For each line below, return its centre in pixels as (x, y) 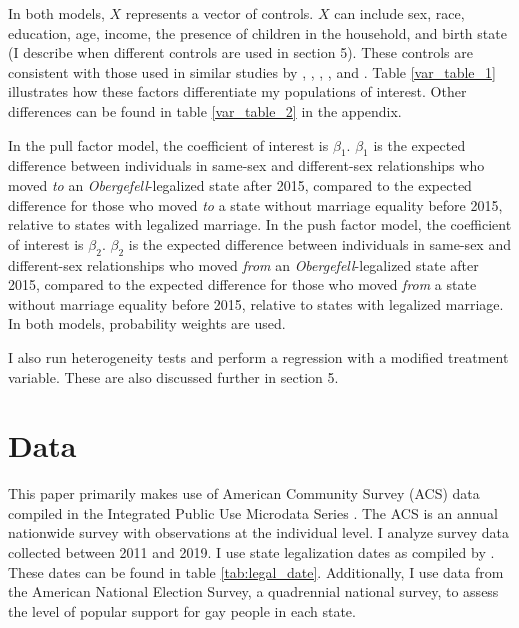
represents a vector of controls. (219, 13)
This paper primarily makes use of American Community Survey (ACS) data (244, 493)
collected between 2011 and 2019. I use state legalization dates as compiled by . (251, 552)
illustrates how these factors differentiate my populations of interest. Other (237, 91)
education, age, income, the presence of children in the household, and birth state (257, 32)
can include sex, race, (399, 13)
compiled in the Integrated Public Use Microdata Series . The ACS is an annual (253, 512)
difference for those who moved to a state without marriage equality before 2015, (255, 204)
